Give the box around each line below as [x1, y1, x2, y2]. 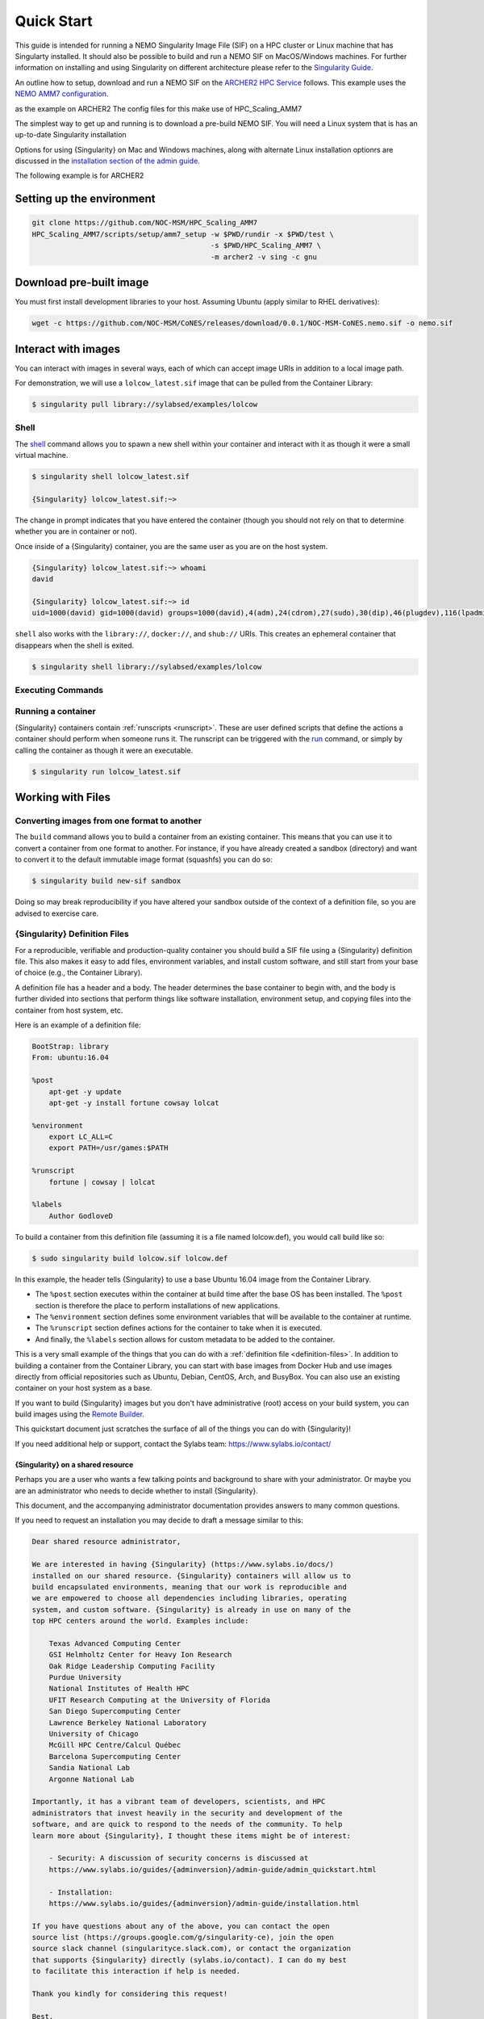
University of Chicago [48, 1729, 139, 1739]
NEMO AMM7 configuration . [15, 89, 109, 99]
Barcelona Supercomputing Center [48, 1752, 181, 1761]
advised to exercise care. [15, 909, 99, 918]
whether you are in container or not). [15, 527, 137, 536]
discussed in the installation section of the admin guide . [15, 156, 201, 166]
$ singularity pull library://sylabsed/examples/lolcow [31, 400, 258, 409]
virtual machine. [15, 451, 69, 460]
